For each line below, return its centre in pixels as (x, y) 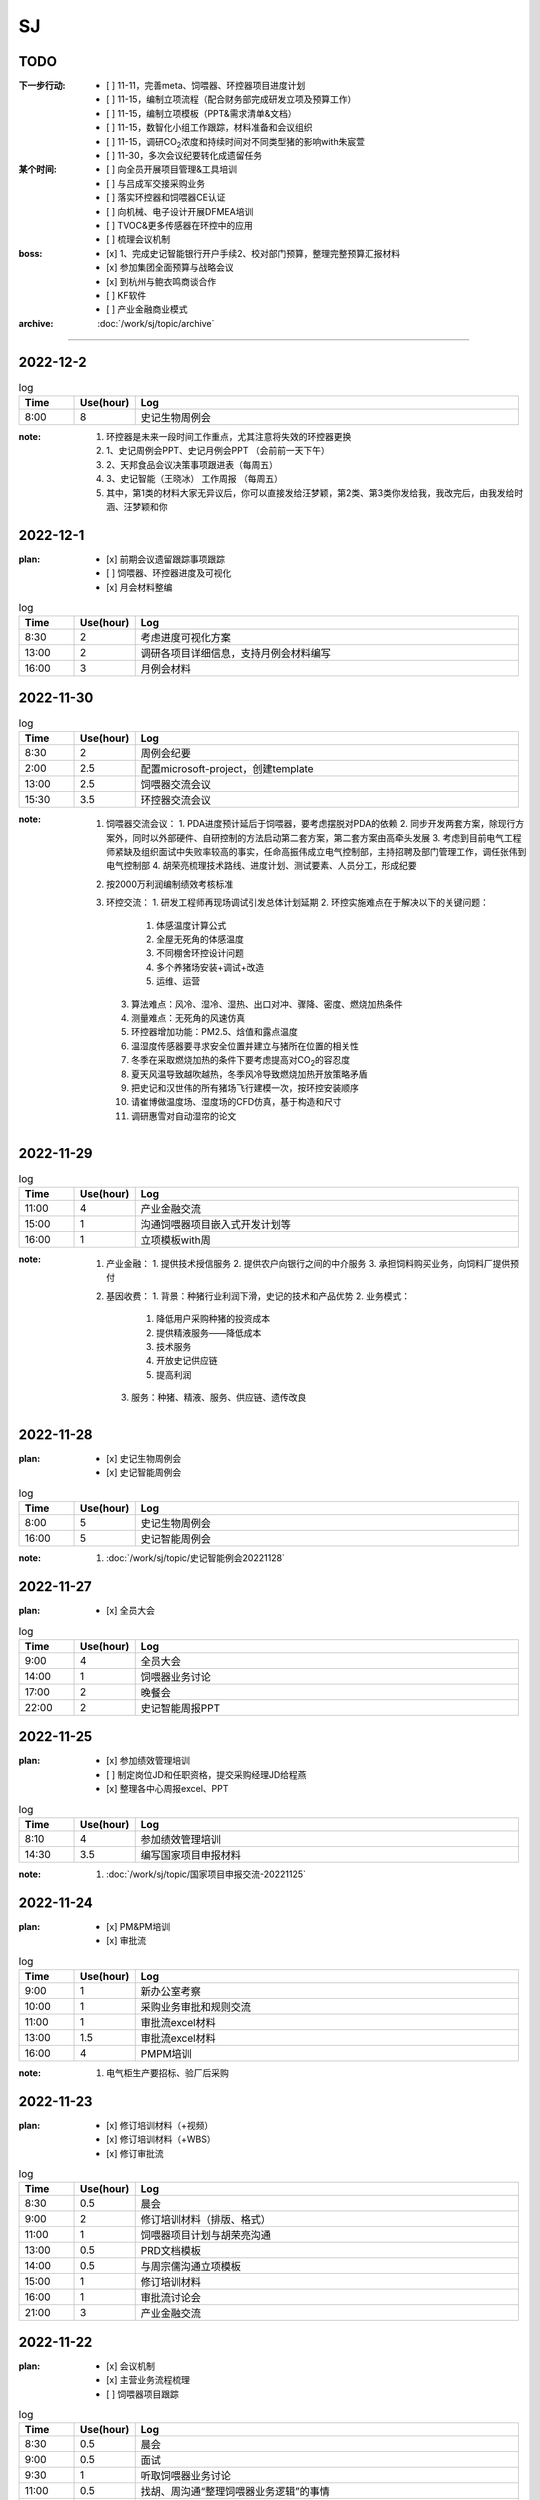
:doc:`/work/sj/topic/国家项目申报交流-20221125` (206, 1874)
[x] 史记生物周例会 (144, 1459)
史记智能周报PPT (180, 1708)
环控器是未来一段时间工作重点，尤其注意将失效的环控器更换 (229, 436)
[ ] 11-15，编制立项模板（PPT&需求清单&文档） (201, 113)
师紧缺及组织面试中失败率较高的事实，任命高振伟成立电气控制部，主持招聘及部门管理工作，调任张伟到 (316, 852)
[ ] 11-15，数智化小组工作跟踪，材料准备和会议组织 (209, 127)
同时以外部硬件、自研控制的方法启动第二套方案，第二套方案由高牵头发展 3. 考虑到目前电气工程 (326, 837)
